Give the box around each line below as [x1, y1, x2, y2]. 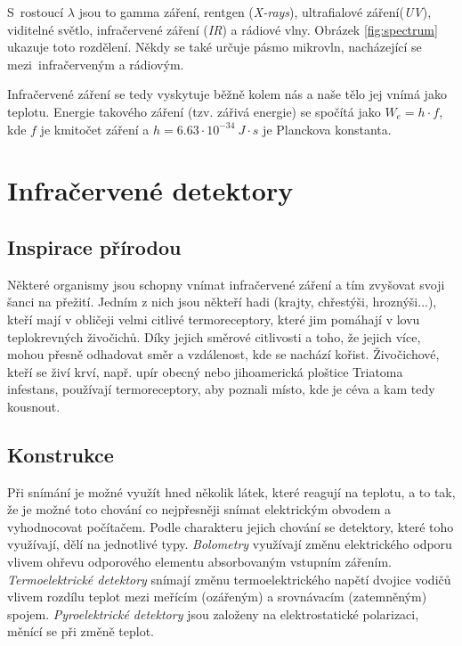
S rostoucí [7, 3, 64, 20]
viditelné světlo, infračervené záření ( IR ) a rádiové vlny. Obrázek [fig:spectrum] [7, 20, 438, 38]
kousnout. [7, 397, 61, 415]
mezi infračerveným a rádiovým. [7, 54, 184, 73]
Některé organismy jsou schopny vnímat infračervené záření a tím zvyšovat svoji [7, 274, 445, 293]
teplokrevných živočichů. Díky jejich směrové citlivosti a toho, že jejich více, [7, 327, 421, 346]
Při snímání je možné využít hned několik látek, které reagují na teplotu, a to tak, [7, 482, 456, 501]
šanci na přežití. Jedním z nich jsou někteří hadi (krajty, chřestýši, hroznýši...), [7, 292, 437, 311]
